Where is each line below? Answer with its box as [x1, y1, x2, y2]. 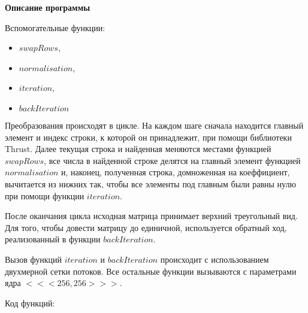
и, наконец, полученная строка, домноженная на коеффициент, [61, 166, 290, 178]
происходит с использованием [160, 253, 269, 265]
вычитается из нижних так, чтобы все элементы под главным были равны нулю [5, 177, 296, 190]
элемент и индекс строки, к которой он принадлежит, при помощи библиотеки [5, 130, 292, 143]
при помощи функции [5, 189, 84, 202]
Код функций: [5, 296, 55, 309]
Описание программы [5, 1, 90, 13]
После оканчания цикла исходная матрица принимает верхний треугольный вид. [5, 209, 298, 222]
